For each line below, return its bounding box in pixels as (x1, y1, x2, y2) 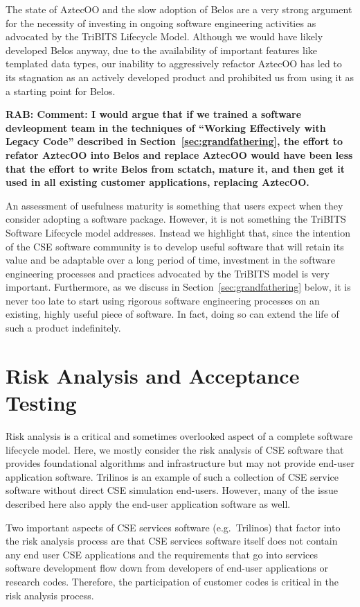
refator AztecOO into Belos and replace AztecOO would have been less (6, 147, 353, 162)
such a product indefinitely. (6, 320, 121, 335)
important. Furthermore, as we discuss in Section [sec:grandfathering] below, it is (6, 280, 351, 294)
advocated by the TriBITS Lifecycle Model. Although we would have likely (6, 29, 323, 44)
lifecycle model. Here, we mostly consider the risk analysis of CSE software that (6, 442, 344, 456)
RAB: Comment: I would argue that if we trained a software (6, 107, 302, 121)
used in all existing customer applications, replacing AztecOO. (6, 175, 309, 189)
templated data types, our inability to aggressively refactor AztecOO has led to (6, 56, 342, 71)
